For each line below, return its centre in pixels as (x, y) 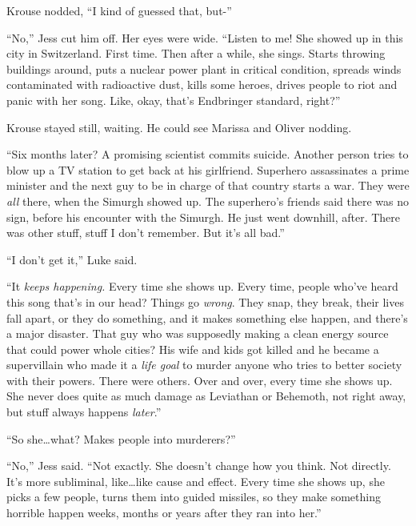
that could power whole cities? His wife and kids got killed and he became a (193, 349)
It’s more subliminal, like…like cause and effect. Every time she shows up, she (196, 481)
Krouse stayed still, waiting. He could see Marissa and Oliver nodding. (179, 127)
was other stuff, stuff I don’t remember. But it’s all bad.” (146, 233)
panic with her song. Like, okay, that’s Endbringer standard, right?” (174, 100)
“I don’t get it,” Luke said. (72, 259)
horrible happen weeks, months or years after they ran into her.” (164, 513)
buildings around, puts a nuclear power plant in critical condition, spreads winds (204, 68)
